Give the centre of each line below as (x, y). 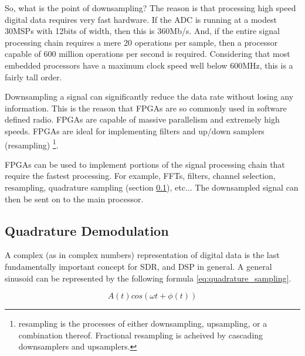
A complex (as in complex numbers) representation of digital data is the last (142, 255)
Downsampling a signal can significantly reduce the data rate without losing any (149, 96)
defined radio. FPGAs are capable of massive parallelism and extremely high (142, 119)
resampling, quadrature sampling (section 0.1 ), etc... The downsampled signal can (152, 187)
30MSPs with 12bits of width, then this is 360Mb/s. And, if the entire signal (142, 31)
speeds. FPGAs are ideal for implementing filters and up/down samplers (135, 130)
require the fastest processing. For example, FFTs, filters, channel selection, (140, 176)
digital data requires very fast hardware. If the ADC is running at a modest (141, 19)
